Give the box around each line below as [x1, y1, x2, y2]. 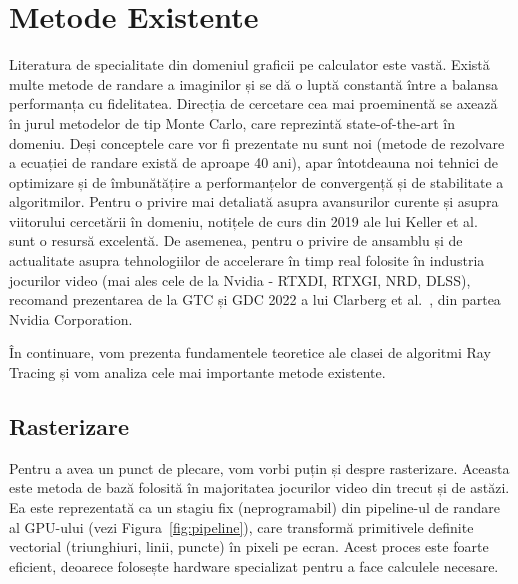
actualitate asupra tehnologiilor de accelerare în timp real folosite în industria [9, 250, 485, 271]
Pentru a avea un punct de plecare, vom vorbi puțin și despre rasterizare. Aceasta [9, 457, 510, 478]
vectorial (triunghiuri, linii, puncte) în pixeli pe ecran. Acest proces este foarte [9, 536, 489, 557]
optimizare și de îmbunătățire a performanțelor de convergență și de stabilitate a [9, 171, 504, 192]
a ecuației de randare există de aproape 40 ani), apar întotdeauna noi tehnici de [9, 152, 499, 173]
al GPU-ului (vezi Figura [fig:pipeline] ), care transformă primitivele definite [9, 516, 474, 537]
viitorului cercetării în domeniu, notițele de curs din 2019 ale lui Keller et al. [9, 210, 478, 231]
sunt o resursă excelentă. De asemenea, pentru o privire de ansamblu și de [9, 230, 463, 251]
